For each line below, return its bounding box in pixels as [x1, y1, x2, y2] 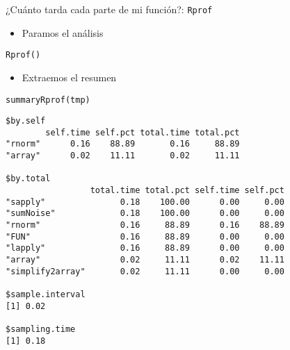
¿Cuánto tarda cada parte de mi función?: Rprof [6, 2, 213, 16]
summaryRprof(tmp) [6, 94, 90, 105]
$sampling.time [6, 324, 76, 334]
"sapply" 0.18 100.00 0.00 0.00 [6, 197, 284, 207]
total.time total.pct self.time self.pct [90, 185, 284, 196]
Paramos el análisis [22, 25, 104, 40]
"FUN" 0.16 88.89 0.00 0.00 [6, 231, 284, 242]
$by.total [6, 174, 51, 184]
